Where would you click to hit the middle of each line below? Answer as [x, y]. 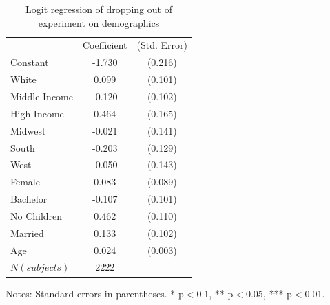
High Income [37, 113]
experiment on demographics [99, 22]
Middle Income [42, 96]
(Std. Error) [162, 45]
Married [27, 233]
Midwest [28, 130]
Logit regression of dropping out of [99, 9]
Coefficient [105, 45]
